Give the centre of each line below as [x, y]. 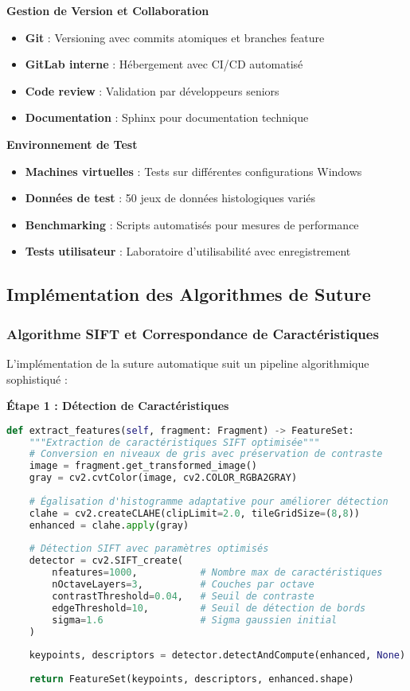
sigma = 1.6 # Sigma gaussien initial [195, 620]
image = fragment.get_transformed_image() [143, 466]
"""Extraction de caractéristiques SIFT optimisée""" [174, 442]
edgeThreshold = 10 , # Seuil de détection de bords [209, 608]
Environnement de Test [72, 144]
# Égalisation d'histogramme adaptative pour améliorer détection [209, 501]
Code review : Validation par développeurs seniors [152, 90]
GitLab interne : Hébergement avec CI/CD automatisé [164, 64]
